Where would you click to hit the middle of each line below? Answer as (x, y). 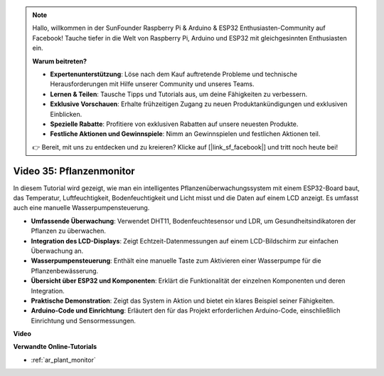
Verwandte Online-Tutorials (55, 347)
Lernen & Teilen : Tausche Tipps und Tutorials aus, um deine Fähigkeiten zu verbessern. (179, 94)
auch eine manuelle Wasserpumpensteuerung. (81, 208)
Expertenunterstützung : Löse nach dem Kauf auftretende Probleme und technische (174, 74)
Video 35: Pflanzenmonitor (74, 171)
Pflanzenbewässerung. (65, 271)
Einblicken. (66, 114)
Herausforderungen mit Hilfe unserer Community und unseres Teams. (153, 84)
